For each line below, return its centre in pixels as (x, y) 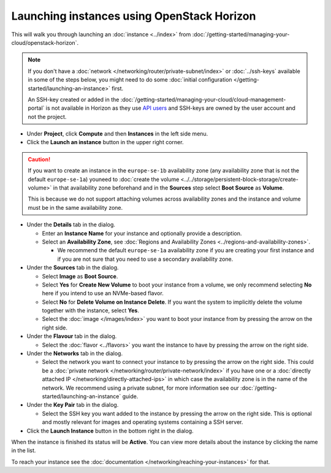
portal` (36, 108)
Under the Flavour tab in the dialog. (72, 336)
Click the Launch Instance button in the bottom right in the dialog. (110, 431)
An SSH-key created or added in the (74, 99)
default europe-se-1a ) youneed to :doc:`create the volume (104, 179)
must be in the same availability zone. (75, 207)
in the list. (24, 450)
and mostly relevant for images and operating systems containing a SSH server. (143, 422)
